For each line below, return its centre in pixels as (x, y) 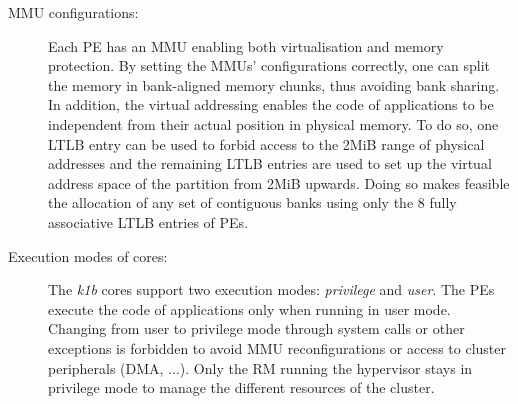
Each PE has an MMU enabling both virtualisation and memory (246, 45)
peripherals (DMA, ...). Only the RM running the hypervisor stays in (260, 367)
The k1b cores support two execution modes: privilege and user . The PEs (271, 289)
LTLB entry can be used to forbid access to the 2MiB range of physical (266, 143)
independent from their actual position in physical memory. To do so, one (273, 123)
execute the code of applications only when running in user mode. (249, 308)
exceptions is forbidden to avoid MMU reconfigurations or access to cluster (277, 347)
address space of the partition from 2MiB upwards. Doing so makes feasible (279, 182)
